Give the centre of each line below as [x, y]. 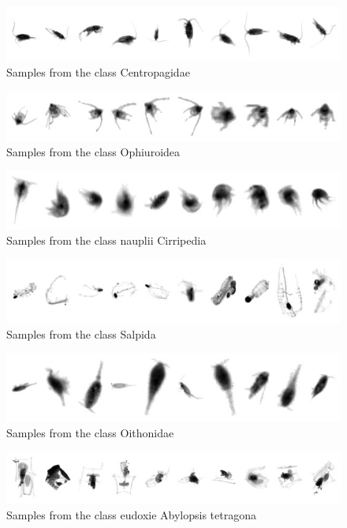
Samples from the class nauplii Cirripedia [106, 240]
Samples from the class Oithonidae [90, 432]
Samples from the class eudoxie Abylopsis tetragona [132, 514]
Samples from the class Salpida [81, 333]
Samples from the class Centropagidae [98, 71]
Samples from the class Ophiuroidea [93, 152]
